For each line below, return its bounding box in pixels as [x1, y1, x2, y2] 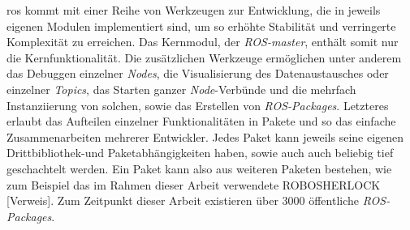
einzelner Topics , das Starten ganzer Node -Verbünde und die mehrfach [6, 80, 356, 97]
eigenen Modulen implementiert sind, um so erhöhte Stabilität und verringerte [6, 17, 396, 34]
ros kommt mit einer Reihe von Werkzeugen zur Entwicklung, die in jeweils [6, 2, 381, 18]
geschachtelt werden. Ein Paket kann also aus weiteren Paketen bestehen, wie [6, 160, 392, 177]
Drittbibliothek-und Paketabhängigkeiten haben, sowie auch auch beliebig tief [6, 144, 394, 161]
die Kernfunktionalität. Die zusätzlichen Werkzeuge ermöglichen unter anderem [6, 49, 402, 66]
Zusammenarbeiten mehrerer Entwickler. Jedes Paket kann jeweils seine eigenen [6, 128, 404, 145]
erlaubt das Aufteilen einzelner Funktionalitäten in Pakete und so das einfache [6, 113, 396, 130]
